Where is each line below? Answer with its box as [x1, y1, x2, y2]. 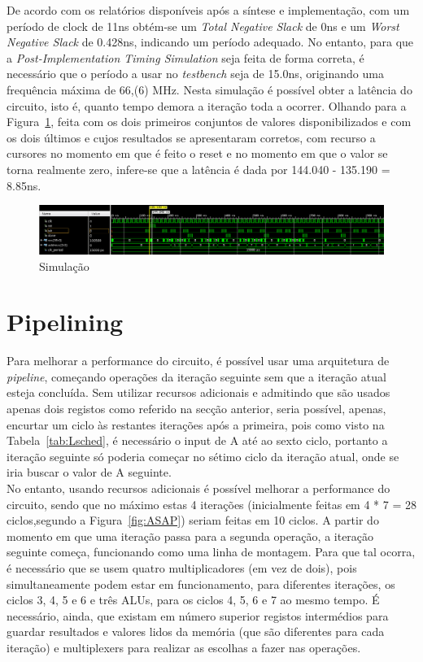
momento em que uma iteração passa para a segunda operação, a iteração [7, 527, 374, 544]
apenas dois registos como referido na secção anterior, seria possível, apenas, [7, 400, 386, 417]
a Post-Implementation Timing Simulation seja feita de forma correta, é [7, 49, 364, 66]
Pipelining [7, 305, 124, 338]
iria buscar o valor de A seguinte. [7, 464, 172, 481]
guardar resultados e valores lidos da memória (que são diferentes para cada [7, 623, 385, 640]
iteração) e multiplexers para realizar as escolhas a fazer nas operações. [7, 638, 361, 655]
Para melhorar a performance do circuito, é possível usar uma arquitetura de [7, 352, 390, 369]
